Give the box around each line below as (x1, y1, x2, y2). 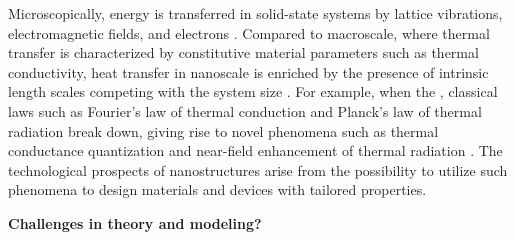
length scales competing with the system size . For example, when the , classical (8, 81, 498, 102)
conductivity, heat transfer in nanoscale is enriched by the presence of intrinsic (8, 61, 489, 82)
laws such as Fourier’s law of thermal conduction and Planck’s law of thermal (8, 100, 482, 121)
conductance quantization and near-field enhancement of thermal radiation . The (8, 140, 503, 161)
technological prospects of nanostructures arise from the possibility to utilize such (8, 159, 508, 180)
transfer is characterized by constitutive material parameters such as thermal (8, 42, 479, 63)
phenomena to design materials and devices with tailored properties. (8, 179, 427, 200)
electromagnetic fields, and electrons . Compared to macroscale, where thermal (8, 22, 490, 43)
